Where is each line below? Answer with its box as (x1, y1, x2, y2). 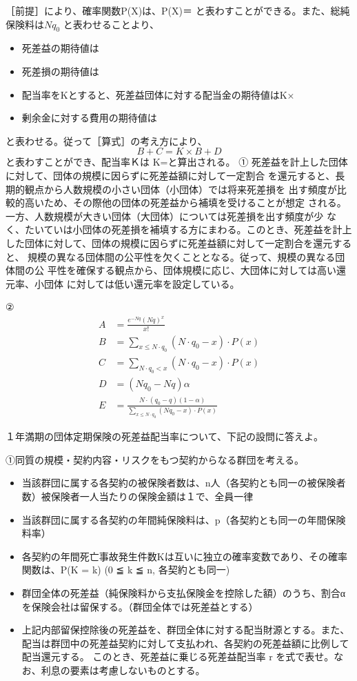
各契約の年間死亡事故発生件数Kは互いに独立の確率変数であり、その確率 (21, 549, 347, 563)
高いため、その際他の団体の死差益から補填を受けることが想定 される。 (24, 195, 347, 210)
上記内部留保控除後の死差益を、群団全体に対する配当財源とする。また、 (21, 622, 350, 637)
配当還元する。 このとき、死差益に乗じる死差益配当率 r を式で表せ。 (21, 649, 334, 664)
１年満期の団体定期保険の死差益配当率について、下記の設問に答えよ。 (6, 429, 323, 444)
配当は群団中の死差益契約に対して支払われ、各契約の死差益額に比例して (21, 635, 349, 650)
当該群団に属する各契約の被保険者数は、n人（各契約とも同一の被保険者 (21, 475, 346, 490)
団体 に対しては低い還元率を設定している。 (43, 276, 240, 290)
